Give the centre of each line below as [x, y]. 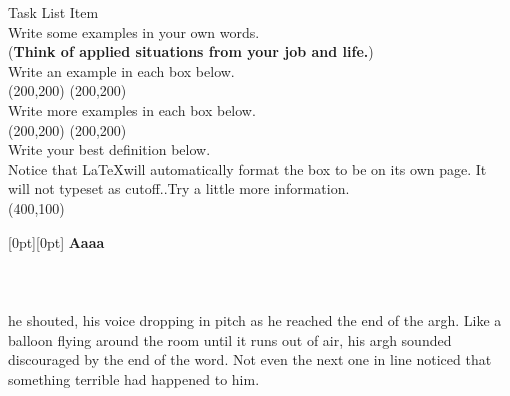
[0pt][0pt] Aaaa [56, 241]
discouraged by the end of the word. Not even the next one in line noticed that [250, 359]
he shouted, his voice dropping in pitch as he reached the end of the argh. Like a [255, 319]
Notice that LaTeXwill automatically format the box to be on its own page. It [247, 168]
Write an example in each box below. [121, 70]
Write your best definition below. [109, 149]
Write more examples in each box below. [132, 109]
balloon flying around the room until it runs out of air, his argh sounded [230, 339]
